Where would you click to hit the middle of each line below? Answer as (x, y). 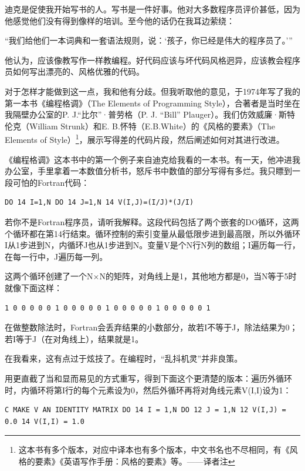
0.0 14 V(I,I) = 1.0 (45, 421)
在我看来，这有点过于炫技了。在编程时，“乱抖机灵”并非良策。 (124, 358)
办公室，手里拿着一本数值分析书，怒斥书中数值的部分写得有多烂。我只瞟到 (148, 171)
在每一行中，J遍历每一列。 (56, 256)
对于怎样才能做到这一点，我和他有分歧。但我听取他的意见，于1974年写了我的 (152, 91)
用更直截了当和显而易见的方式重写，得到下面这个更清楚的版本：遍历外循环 (148, 378)
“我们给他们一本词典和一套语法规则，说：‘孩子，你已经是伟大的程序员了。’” (149, 40)
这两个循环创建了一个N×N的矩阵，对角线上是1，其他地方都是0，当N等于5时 (151, 276)
